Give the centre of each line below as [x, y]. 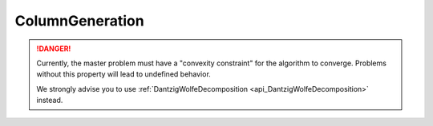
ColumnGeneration [79, 21]
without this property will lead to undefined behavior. [124, 74]
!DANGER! [54, 49]
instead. [50, 100]
